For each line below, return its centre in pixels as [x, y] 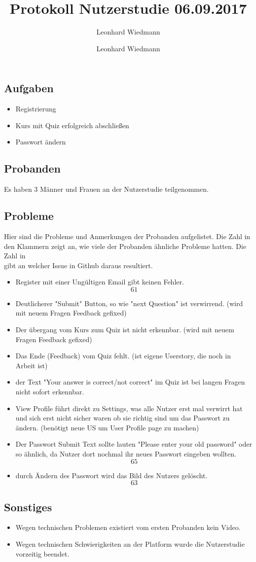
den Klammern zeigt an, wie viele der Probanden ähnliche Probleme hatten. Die [125, 246]
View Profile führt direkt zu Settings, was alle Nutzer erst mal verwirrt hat [129, 408]
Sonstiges [28, 507]
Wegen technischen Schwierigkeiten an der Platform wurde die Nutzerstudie [130, 544]
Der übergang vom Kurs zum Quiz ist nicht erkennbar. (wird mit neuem [125, 330]
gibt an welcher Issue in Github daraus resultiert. [78, 265]
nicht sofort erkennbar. [50, 392]
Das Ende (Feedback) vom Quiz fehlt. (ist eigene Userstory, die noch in [123, 356]
